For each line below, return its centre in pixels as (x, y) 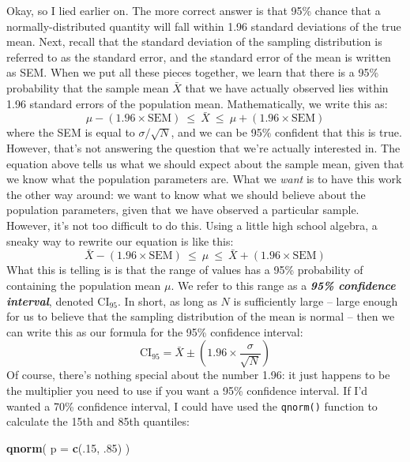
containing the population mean (84, 285)
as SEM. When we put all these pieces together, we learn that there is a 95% (193, 72)
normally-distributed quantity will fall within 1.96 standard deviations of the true (204, 26)
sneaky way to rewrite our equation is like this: (120, 240)
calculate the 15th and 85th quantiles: (98, 421)
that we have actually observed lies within (287, 87)
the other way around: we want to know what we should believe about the (186, 194)
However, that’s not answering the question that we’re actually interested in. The (203, 147)
